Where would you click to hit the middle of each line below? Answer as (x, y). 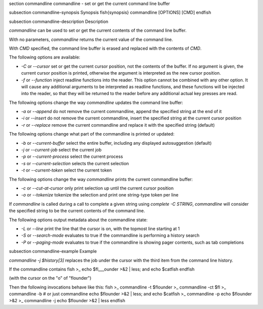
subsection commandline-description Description (59, 21)
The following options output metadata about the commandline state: (78, 220)
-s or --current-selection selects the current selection (75, 163)
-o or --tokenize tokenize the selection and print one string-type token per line (100, 195)
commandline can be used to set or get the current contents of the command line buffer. (98, 30)
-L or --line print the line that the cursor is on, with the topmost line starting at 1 (101, 229)
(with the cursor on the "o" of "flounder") (50, 278)
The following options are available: (45, 57)
